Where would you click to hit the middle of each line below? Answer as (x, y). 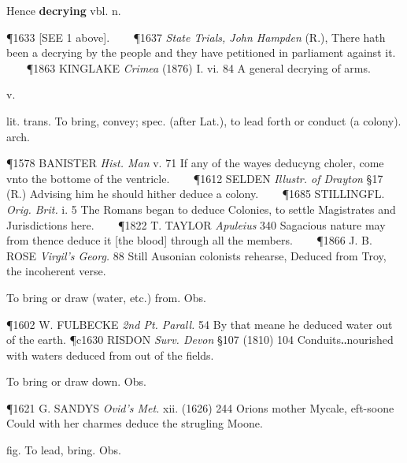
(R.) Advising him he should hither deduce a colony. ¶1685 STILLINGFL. (196, 194)
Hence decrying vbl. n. (64, 10)
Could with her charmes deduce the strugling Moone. (135, 423)
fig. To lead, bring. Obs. (64, 450)
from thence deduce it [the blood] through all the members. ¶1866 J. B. (189, 240)
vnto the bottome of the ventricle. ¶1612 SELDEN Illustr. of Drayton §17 (195, 178)
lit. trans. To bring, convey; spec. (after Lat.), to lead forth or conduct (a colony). (204, 120)
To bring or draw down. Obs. (76, 381)
